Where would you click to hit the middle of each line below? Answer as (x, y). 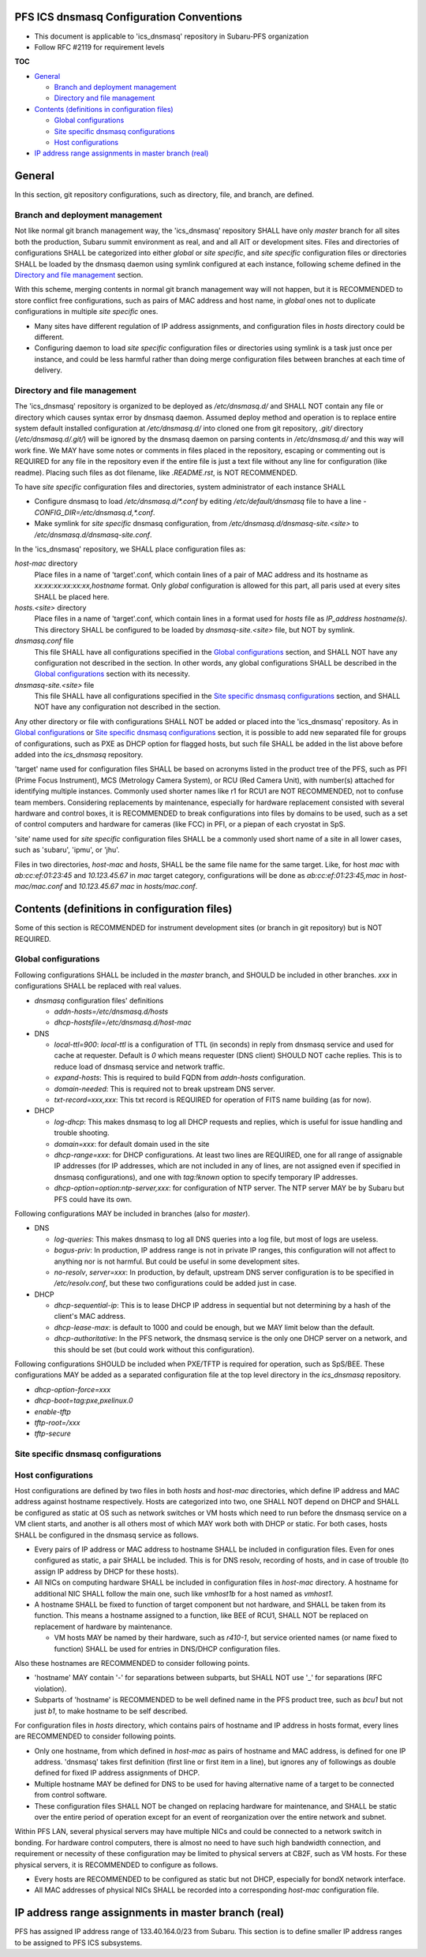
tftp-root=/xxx (57, 1422)
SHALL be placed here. (72, 596)
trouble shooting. (82, 1133)
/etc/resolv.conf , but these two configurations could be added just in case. (176, 1283)
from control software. (71, 1795)
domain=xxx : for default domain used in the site (132, 1144)
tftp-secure (52, 1434)
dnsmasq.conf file (44, 641)
